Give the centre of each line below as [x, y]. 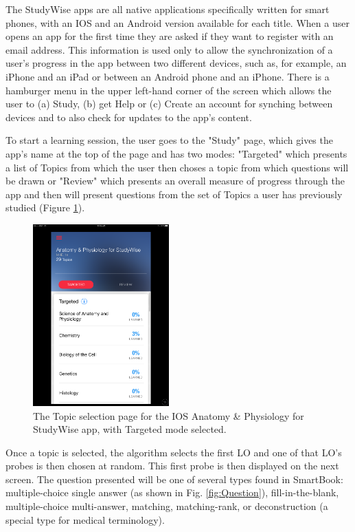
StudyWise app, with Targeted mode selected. [130, 429]
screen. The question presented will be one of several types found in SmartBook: [174, 479]
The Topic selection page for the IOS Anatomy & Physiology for [169, 415]
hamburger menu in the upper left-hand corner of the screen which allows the [169, 90]
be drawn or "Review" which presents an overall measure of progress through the [175, 181]
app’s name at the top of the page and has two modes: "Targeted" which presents [176, 153]
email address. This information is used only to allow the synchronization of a [169, 49]
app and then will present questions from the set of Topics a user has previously [174, 194]
